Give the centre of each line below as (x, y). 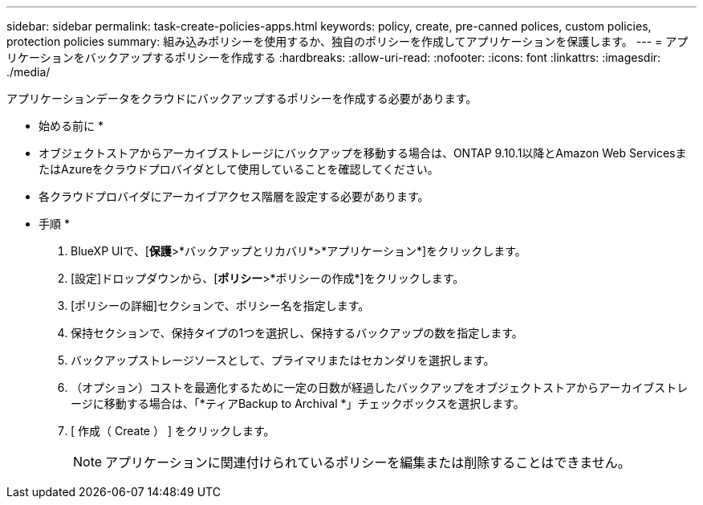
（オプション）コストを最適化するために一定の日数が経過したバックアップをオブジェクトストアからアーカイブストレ (380, 387)
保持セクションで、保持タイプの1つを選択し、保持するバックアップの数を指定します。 (297, 333)
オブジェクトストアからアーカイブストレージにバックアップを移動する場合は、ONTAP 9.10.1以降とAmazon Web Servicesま (363, 153)
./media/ (28, 72)
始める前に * (71, 126)
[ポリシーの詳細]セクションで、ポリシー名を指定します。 (220, 305)
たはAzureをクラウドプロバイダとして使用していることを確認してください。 (239, 169)
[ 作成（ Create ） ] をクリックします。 (173, 431)
